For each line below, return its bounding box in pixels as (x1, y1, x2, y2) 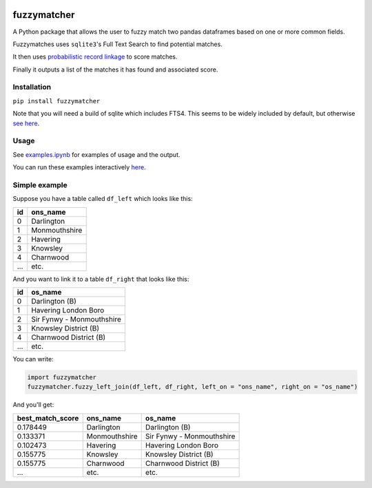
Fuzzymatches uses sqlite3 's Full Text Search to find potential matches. (12, 40, 223, 48)
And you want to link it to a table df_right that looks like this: (12, 275, 189, 283)
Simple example (12, 180, 68, 189)
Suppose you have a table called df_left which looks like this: (12, 195, 193, 203)
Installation (12, 83, 52, 92)
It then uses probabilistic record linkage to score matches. (12, 52, 178, 61)
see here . (12, 119, 40, 127)
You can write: (12, 355, 54, 363)
